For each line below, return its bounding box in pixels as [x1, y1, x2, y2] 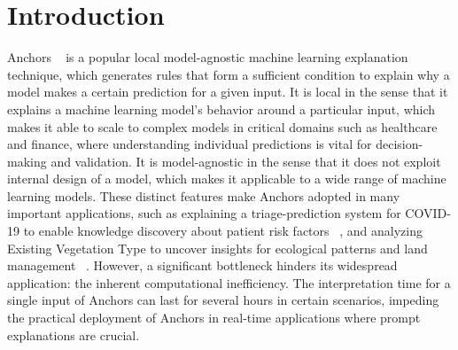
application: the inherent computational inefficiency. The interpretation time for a [7, 273, 451, 292]
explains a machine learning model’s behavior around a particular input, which [7, 99, 436, 118]
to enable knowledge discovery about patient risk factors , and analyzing [23, 222, 423, 240]
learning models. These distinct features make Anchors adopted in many [7, 186, 400, 205]
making [7, 152, 47, 170]
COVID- [405, 204, 451, 222]
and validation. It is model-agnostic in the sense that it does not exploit [50, 152, 441, 170]
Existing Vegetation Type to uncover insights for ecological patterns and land [7, 238, 428, 257]
